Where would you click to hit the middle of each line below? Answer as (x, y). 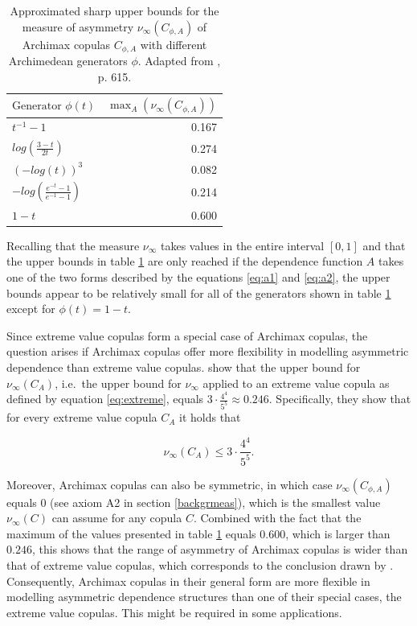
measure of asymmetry (78, 26)
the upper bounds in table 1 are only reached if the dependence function (185, 261)
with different (174, 44)
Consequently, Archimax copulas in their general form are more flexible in (188, 581)
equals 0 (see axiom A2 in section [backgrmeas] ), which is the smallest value (194, 502)
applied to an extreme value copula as (296, 383)
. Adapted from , (179, 61)
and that (384, 245)
